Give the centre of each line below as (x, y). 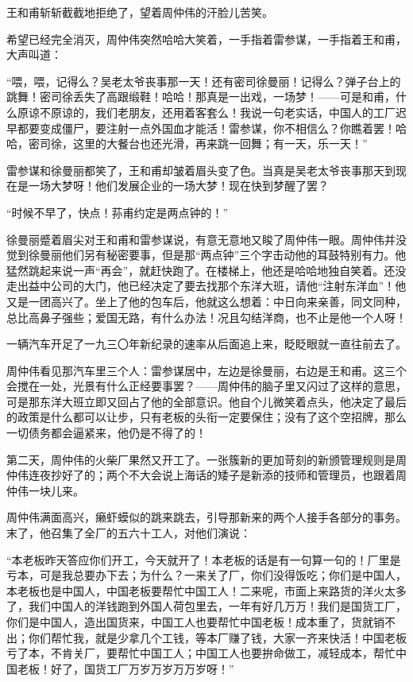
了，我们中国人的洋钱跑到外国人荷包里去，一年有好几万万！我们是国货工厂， (206, 606)
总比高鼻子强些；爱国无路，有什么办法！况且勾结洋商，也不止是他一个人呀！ (206, 317)
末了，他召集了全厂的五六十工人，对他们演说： (129, 533)
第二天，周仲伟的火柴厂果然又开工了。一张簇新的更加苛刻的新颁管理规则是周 (206, 459)
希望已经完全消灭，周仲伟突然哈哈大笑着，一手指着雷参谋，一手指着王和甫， (206, 39)
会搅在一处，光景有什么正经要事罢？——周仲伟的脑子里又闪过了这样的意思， (206, 386)
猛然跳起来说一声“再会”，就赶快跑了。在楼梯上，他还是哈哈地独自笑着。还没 (206, 270)
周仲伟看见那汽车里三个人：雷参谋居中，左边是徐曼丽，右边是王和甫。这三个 (206, 370)
